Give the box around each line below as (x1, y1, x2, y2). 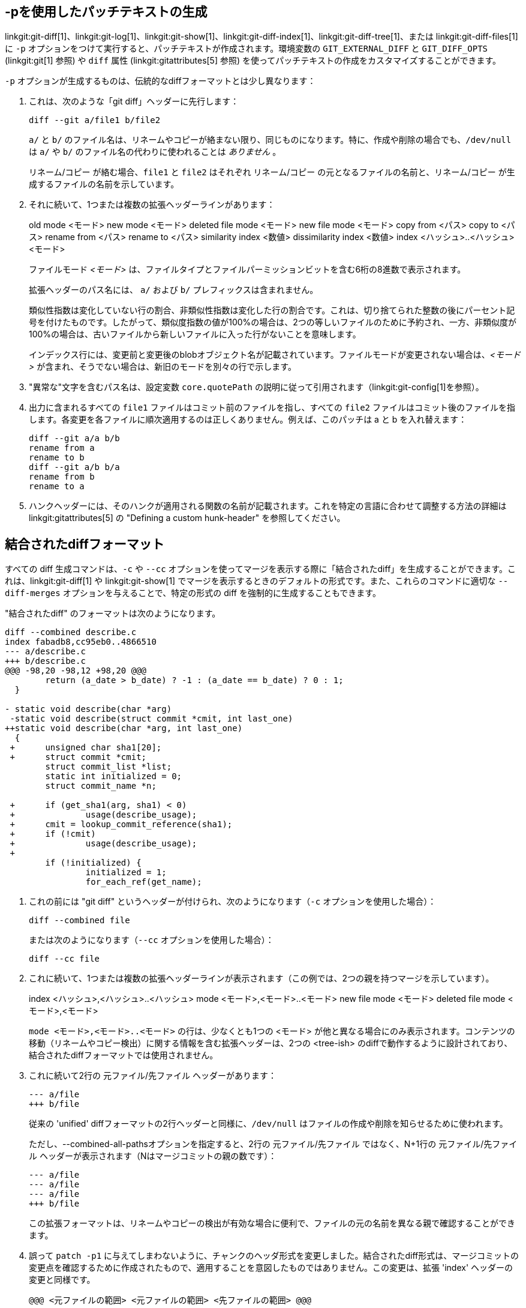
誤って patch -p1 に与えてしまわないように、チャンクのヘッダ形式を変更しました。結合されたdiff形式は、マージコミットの (29, 1250, 519, 1261)
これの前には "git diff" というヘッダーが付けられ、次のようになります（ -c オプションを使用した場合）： (29, 896, 437, 907)
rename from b (29, 472, 95, 482)
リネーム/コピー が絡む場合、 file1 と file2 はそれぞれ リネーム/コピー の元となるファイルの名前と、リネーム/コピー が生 (29, 167, 515, 178)
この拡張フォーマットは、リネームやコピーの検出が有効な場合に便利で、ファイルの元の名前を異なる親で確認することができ (29, 1218, 516, 1229)
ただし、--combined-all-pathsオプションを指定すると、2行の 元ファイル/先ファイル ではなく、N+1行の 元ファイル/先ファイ (29, 1139, 518, 1150)
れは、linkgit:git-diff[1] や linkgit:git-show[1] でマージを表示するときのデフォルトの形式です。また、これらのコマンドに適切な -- (5, 576, 509, 586)
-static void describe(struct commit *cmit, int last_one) (10, 714, 293, 724)
